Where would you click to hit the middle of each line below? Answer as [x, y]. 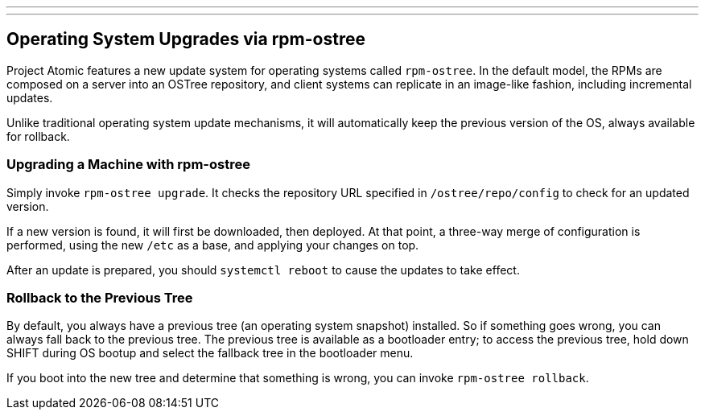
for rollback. [38, 136]
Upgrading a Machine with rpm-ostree [128, 165]
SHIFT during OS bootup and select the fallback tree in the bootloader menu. [210, 353]
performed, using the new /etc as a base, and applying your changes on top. [213, 245]
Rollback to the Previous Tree [100, 297]
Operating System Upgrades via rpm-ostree [186, 39]
